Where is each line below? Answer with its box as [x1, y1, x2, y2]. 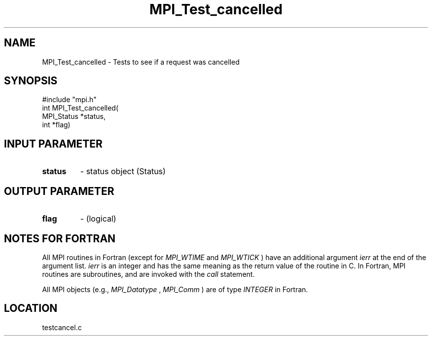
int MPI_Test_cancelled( [42, 104, 119, 113]
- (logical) [80, 214, 116, 224]
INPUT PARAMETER [4, 137, 103, 150]
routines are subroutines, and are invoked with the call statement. [42, 269, 255, 278]
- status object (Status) [80, 166, 166, 177]
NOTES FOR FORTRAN [4, 232, 116, 245]
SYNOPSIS [4, 75, 58, 87]
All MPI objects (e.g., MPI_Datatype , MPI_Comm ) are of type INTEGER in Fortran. [42, 285, 308, 294]
